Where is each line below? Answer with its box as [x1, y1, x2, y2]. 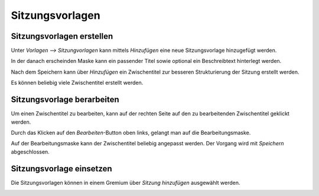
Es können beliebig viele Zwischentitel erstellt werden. [11, 79, 144, 87]
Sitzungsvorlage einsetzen [11, 164, 112, 174]
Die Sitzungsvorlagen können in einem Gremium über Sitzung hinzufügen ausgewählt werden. [11, 179, 240, 186]
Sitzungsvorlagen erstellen [11, 31, 113, 41]
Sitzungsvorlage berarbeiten [11, 95, 119, 105]
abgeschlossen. [11, 148, 50, 155]
